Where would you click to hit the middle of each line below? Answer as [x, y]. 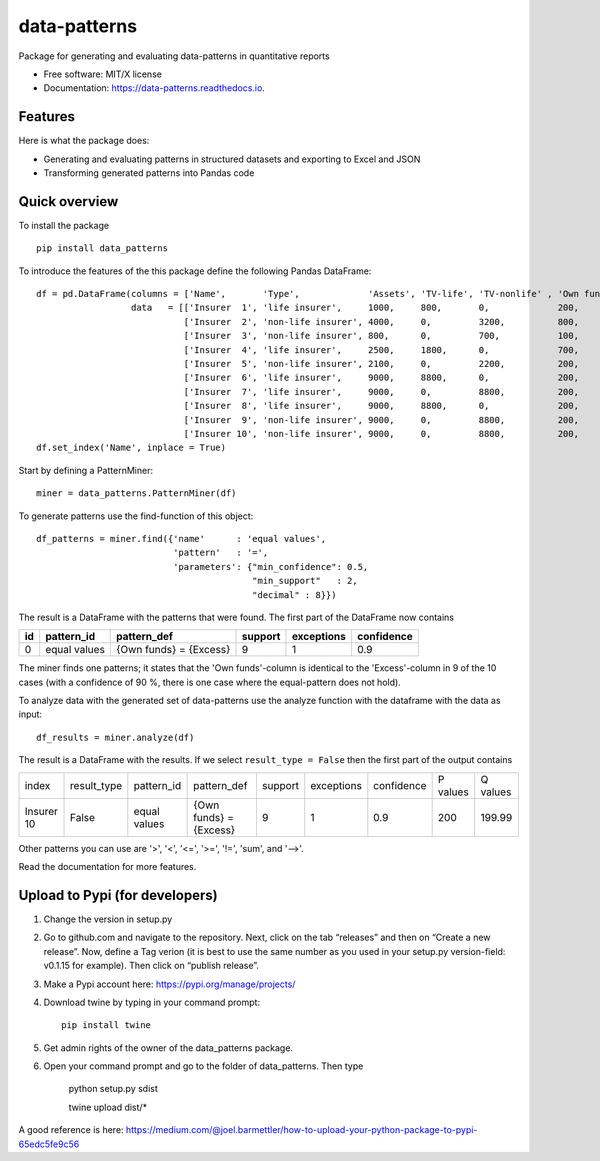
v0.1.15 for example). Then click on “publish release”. [151, 966]
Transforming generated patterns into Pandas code [149, 173]
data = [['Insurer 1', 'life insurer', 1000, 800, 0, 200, [355, 308]
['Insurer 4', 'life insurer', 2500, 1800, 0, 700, [381, 349]
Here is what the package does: [84, 141]
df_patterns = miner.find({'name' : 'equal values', [181, 538]
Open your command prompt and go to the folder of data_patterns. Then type [203, 1066]
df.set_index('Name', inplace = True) [131, 448]
